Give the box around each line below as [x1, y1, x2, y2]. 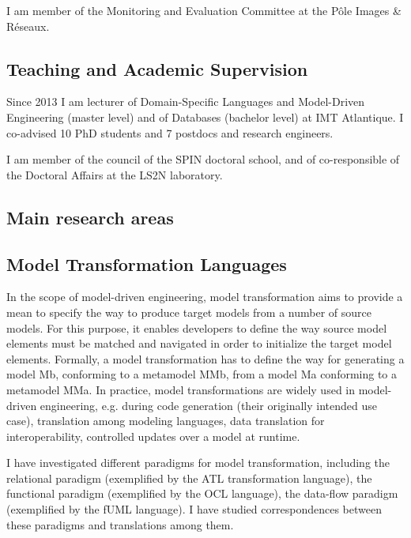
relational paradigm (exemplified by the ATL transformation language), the [6, 469, 372, 486]
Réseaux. [6, 17, 50, 34]
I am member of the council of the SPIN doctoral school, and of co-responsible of [6, 151, 400, 167]
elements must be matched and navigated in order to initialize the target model [6, 335, 392, 352]
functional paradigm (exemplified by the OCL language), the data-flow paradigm [6, 485, 398, 502]
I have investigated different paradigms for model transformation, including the [6, 454, 390, 471]
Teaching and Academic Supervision [6, 56, 308, 81]
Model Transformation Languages [6, 251, 287, 276]
